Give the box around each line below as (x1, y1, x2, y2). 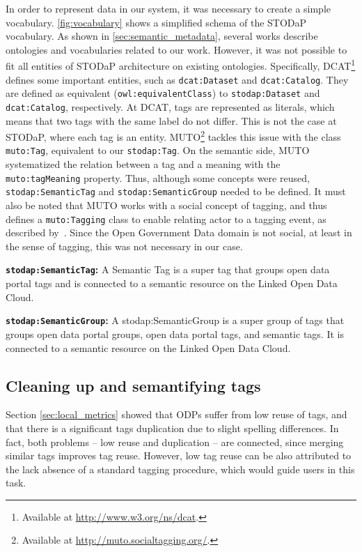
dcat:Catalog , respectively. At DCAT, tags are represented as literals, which (6, 99, 335, 114)
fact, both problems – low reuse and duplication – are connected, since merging (6, 434, 344, 449)
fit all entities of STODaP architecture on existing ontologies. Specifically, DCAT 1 (6, 56, 356, 73)
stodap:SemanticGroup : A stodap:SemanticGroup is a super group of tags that (6, 313, 345, 328)
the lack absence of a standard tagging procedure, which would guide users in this (6, 461, 355, 476)
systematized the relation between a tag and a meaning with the (6, 157, 281, 171)
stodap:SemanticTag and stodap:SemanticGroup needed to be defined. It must (6, 184, 346, 199)
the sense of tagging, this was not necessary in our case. (6, 238, 243, 253)
